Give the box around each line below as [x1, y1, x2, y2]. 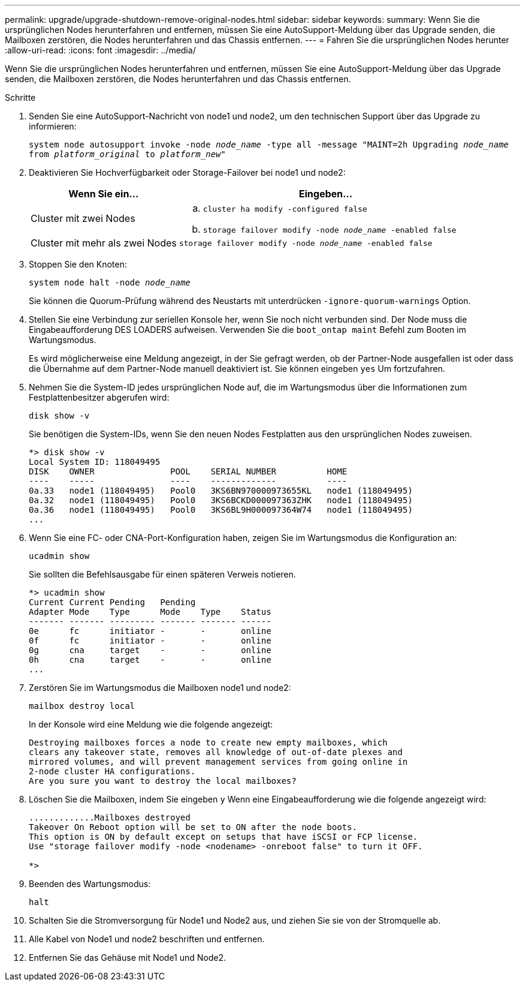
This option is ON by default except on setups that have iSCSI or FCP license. [29, 832, 418, 841]
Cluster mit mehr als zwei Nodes [31, 237, 177, 249]
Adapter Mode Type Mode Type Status [29, 607, 271, 617]
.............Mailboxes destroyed [29, 813, 191, 822]
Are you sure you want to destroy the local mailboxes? [29, 776, 297, 786]
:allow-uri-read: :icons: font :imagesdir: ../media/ [5, 45, 196, 55]
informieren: [29, 121, 77, 131]
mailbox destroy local [29, 701, 135, 711]
